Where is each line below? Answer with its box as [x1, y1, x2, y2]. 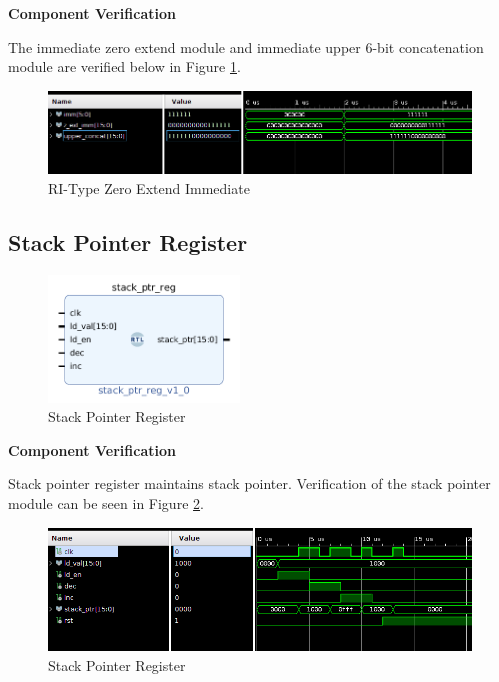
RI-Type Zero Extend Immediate [48, 177, 250, 198]
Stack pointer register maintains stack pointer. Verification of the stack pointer [8, 473, 491, 494]
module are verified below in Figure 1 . [8, 56, 241, 77]
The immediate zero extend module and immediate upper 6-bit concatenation [8, 36, 484, 57]
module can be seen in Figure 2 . [8, 492, 204, 513]
